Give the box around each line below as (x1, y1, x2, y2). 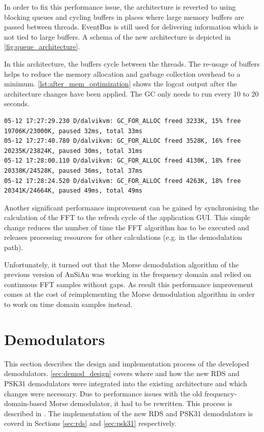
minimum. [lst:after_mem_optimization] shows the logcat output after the (4, 78, 237, 89)
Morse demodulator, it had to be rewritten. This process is (49, 398, 232, 409)
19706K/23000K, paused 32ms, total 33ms (4, 127, 143, 135)
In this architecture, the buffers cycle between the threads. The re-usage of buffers (4, 58, 260, 69)
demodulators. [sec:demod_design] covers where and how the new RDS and (4, 368, 240, 379)
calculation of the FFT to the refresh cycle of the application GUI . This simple (4, 212, 250, 223)
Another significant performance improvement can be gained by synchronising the (4, 202, 259, 212)
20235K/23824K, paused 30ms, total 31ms (4, 147, 143, 155)
